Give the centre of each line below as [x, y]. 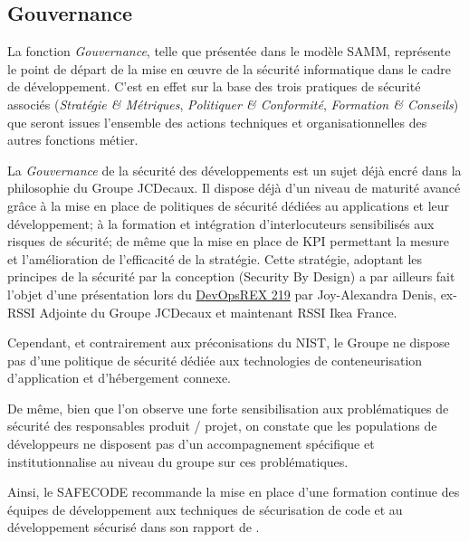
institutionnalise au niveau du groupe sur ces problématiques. [178, 461]
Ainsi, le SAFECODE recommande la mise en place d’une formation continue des [234, 492]
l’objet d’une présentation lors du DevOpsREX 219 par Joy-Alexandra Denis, [222, 294]
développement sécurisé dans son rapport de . [134, 527]
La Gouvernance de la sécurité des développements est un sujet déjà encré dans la [234, 170]
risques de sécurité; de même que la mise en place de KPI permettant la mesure [228, 241]
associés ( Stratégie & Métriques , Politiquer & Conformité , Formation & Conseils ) [233, 104]
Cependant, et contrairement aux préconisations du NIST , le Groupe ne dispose [229, 342]
